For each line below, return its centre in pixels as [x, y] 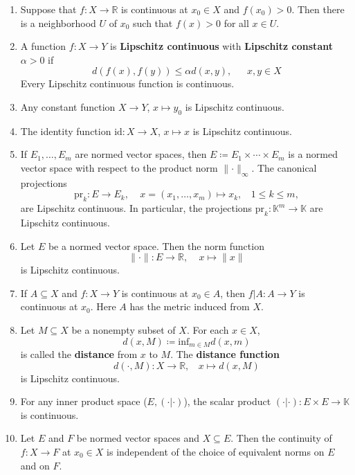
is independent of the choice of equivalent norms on [216, 451]
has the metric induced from [190, 306]
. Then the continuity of [281, 438]
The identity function [66, 131]
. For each [208, 329]
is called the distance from [79, 353]
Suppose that [48, 9]
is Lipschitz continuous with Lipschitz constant [221, 46]
